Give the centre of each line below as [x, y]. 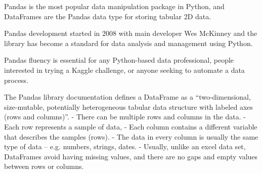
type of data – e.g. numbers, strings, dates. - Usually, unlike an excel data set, [125, 146]
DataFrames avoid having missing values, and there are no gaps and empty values [131, 156]
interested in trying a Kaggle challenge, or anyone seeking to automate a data [124, 70]
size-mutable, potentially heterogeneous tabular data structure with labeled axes [129, 106]
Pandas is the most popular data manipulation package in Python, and [114, 6]
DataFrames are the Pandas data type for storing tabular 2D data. [108, 16]
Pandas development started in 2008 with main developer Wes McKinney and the [131, 33]
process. [16, 80]
